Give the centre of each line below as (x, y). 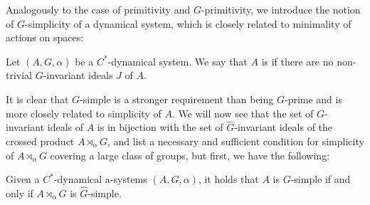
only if (20, 193)
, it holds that (228, 179)
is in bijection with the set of (160, 127)
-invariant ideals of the (284, 127)
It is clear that (37, 99)
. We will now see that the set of (243, 113)
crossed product (40, 141)
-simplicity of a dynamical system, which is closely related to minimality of (188, 23)
